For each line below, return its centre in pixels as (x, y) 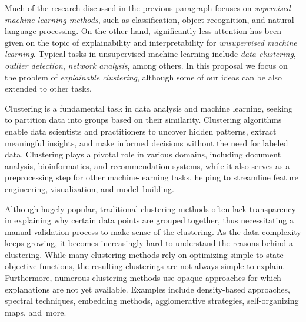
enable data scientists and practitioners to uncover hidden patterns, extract (141, 131)
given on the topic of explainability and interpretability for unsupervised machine (151, 42)
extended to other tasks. (48, 88)
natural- (282, 19)
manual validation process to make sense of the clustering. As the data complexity (153, 231)
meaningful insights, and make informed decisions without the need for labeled (147, 142)
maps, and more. (36, 312)
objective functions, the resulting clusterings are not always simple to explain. (145, 266)
